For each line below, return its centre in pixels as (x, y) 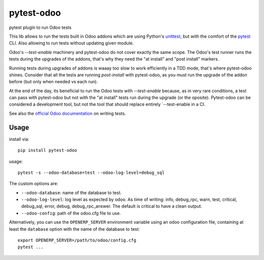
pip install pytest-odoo (47, 150)
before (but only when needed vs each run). (53, 82)
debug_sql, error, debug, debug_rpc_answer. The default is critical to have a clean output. (112, 206)
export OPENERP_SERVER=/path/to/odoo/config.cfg (77, 240)
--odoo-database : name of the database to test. (71, 192)
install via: (19, 139)
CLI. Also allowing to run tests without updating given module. (71, 43)
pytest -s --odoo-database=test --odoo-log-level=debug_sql (91, 172)
